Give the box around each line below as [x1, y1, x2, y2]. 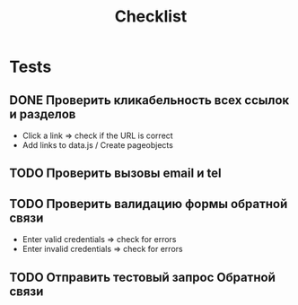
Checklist [114, 6, 188, 27]
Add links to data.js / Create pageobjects [22, 140, 173, 150]
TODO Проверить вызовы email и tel [9, 166, 222, 181]
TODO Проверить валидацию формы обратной [9, 196, 288, 212]
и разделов [9, 106, 76, 122]
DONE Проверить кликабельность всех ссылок [9, 92, 290, 108]
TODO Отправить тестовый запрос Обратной [9, 269, 276, 284]
